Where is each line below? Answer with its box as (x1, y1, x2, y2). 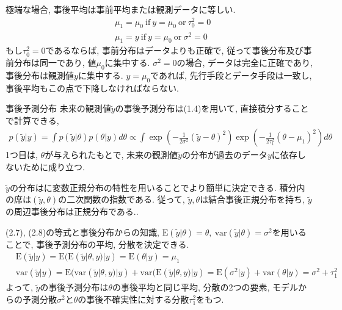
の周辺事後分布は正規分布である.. (5, 205, 139, 218)
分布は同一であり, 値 (13, 56, 96, 68)
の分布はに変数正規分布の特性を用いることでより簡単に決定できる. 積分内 (9, 181, 305, 193)
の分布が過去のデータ (181, 148, 267, 161)
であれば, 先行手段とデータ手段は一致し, (150, 68, 312, 81)
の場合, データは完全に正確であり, (176, 56, 313, 68)
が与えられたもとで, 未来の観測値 (45, 148, 178, 161)
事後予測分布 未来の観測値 (5, 102, 111, 115)
